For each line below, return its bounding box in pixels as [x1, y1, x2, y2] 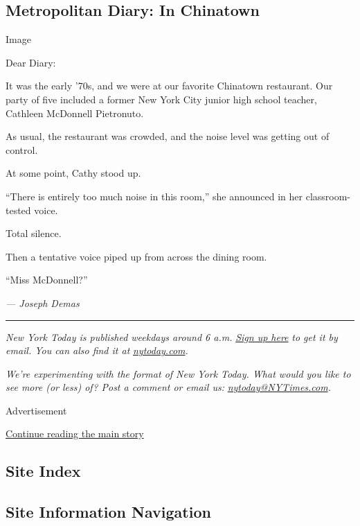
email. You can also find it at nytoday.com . [6, 343, 188, 358]
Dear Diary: [6, 55, 56, 69]
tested [6, 202, 31, 217]
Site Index [6, 460, 81, 482]
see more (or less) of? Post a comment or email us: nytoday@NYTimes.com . [6, 380, 331, 394]
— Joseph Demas [6, 295, 80, 310]
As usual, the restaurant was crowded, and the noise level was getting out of [6, 129, 330, 143]
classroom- [305, 189, 351, 203]
